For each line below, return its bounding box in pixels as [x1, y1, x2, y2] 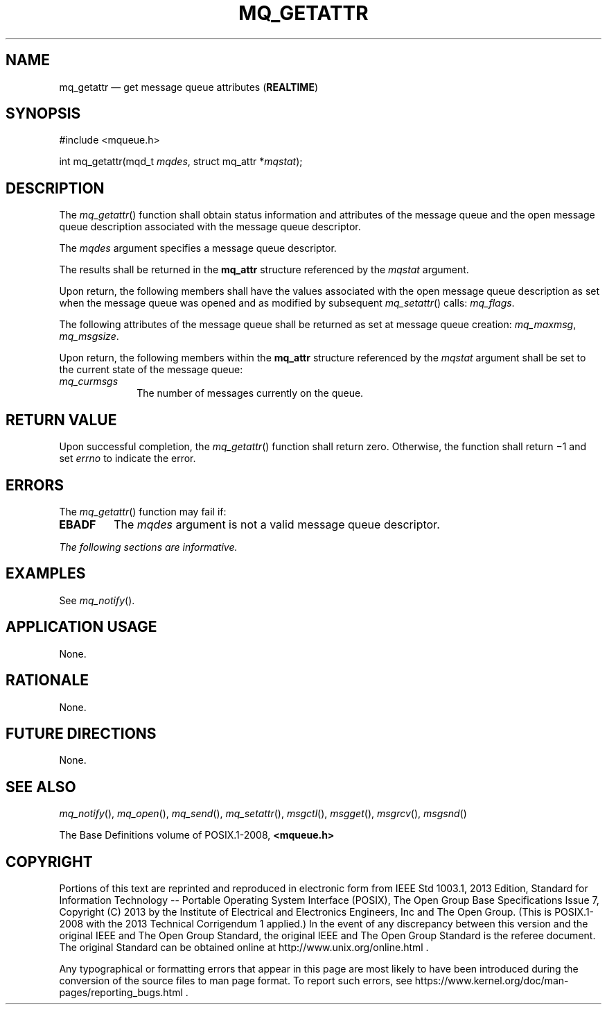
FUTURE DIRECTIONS [6, 724, 157, 742]
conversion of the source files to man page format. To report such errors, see [59, 975, 412, 987]
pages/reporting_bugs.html [59, 986, 183, 999]
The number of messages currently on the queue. [137, 387, 364, 400]
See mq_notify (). [59, 594, 135, 606]
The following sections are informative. [59, 540, 238, 553]
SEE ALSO [6, 778, 76, 796]
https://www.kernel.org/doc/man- [414, 975, 569, 987]
